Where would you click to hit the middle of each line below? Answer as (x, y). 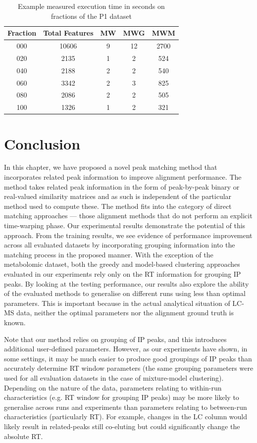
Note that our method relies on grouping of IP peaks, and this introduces (115, 339)
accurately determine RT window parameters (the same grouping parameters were (129, 368)
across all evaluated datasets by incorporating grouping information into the (120, 245)
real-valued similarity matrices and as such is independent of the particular (118, 196)
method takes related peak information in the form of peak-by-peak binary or (122, 186)
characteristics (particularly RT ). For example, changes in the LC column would (126, 417)
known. (15, 322)
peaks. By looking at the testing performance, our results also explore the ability (127, 283)
